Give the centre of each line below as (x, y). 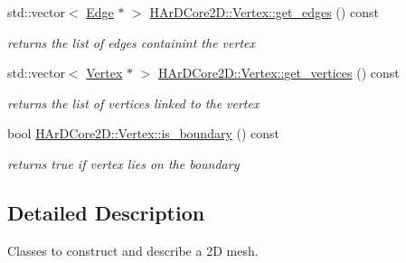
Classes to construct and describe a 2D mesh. (133, 250)
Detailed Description (106, 212)
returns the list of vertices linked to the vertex (133, 103)
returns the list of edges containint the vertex (131, 42)
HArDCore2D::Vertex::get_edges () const (264, 12)
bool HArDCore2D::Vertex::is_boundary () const (143, 133)
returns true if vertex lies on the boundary (123, 163)
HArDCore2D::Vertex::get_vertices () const (279, 73)
